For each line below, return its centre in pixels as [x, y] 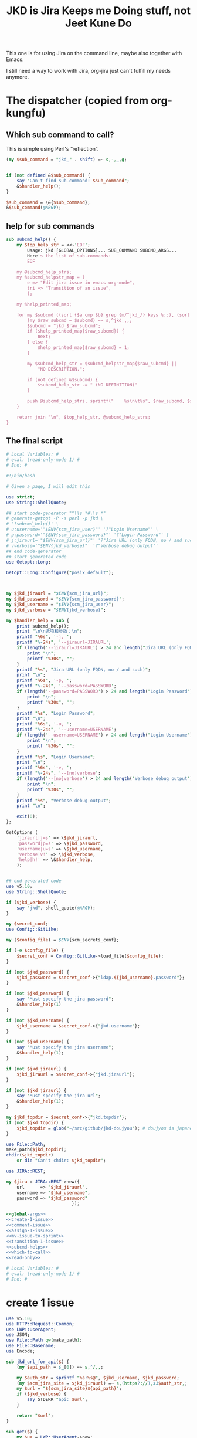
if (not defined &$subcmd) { [63, 379]
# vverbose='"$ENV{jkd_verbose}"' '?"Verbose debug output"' [82, 546]
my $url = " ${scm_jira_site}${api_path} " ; [69, 1389]
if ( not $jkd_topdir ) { [35, 1122]
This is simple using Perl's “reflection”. [52, 149]
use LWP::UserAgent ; [31, 1330]
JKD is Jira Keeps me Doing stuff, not [98, 11]
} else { [38, 342]
